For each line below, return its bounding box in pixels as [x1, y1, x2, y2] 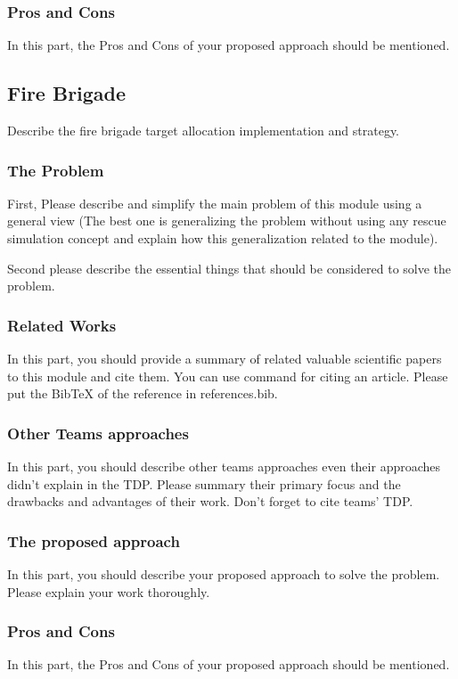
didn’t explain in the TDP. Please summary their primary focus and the [7, 474, 401, 493]
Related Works [7, 314, 117, 336]
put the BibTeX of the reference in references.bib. [7, 384, 278, 403]
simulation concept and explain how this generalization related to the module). [7, 229, 438, 248]
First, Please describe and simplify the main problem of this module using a [7, 193, 422, 212]
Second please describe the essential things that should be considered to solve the [7, 258, 452, 277]
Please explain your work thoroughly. [7, 582, 210, 601]
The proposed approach [7, 529, 180, 552]
